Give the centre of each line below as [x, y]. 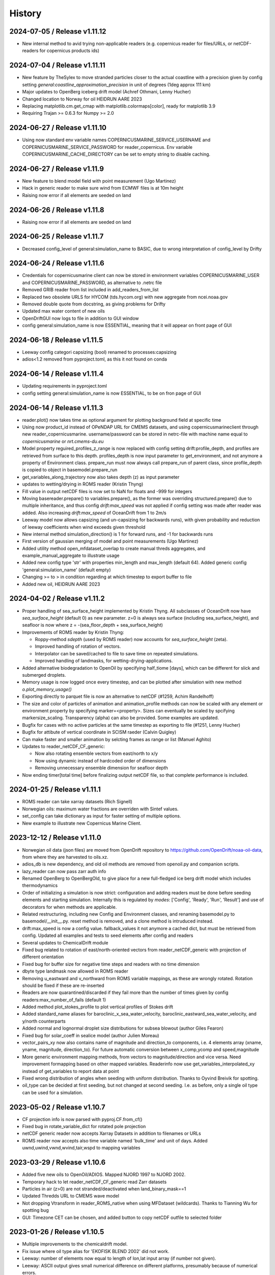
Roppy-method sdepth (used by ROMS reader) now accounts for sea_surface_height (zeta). [131, 640]
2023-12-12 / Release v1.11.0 [55, 838]
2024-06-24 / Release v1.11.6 [57, 263]
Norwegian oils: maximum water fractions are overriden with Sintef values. [100, 809]
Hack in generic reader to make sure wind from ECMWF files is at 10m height [103, 188]
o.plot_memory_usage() [47, 689]
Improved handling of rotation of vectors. [78, 646]
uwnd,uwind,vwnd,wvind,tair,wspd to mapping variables [81, 1148]
